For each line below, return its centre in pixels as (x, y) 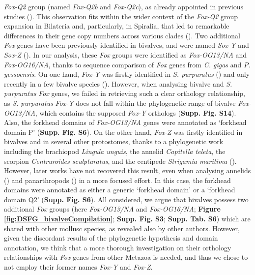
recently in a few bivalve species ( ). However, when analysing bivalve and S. (118, 83)
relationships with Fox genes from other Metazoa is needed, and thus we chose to (126, 257)
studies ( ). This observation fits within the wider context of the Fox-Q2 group (121, 16)
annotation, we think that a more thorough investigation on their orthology (118, 247)
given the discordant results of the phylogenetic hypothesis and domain (111, 238)
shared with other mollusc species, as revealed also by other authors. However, (122, 228)
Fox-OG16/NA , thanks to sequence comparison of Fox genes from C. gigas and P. (127, 64)
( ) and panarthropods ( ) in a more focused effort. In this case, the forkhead (117, 180)
